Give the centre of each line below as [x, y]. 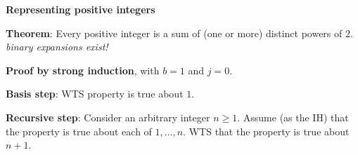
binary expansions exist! [57, 47]
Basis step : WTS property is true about [95, 94]
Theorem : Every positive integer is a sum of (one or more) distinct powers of [174, 33]
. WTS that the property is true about [266, 131]
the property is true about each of [79, 131]
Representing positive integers [81, 9]
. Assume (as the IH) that [293, 117]
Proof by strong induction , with [83, 70]
